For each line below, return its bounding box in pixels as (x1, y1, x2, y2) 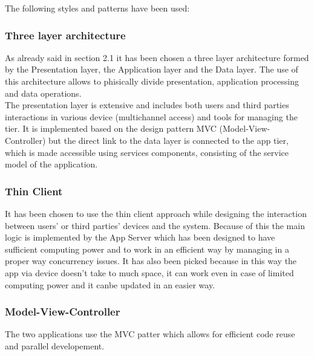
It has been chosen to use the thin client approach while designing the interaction (5, 207, 307, 219)
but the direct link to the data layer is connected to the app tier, (48, 134, 289, 146)
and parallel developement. (5, 339, 105, 352)
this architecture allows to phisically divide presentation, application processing (5, 75, 299, 87)
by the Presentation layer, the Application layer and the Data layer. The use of (5, 63, 298, 76)
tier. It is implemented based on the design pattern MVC (5, 122, 217, 135)
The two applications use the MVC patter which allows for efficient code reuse (5, 328, 295, 340)
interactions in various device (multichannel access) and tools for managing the (5, 110, 298, 123)
